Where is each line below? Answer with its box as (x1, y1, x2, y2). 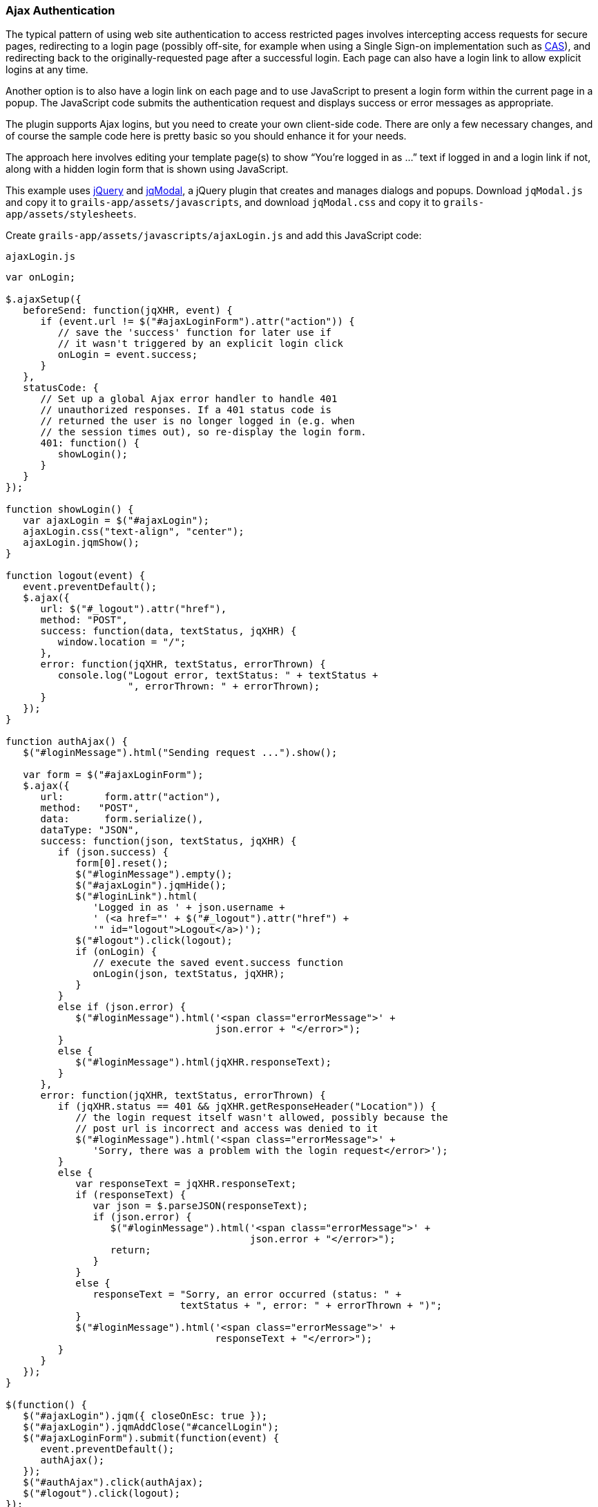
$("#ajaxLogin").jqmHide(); (75, 880, 227, 891)
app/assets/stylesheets (6, 209, 134, 220)
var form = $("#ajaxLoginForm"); (23, 769, 204, 781)
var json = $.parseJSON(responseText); (93, 1200, 309, 1212)
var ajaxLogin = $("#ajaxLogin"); (23, 515, 210, 527)
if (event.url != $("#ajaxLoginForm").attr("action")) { (40, 316, 355, 328)
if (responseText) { (75, 1189, 186, 1201)
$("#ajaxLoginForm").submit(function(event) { (23, 1432, 280, 1444)
